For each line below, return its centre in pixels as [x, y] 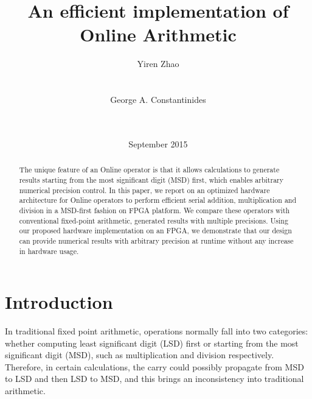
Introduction [59, 302]
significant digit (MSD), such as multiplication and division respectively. [140, 355]
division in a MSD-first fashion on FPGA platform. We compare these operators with [154, 210]
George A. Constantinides [158, 100]
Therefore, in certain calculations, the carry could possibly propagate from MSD [154, 366]
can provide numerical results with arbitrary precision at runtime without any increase [156, 240]
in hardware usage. [49, 251]
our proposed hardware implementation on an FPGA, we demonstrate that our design [155, 231]
